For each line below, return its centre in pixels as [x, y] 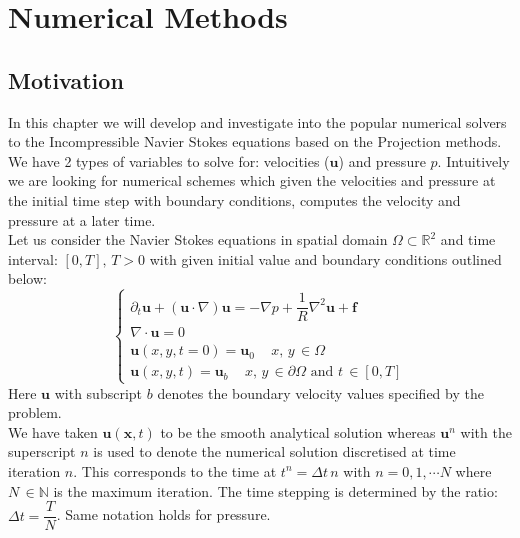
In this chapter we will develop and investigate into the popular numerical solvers [257, 121]
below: [27, 278]
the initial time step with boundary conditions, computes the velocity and [234, 199]
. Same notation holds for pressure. [163, 514]
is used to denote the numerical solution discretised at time [274, 451]
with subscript [98, 392]
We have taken [53, 431]
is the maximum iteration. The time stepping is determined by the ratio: [275, 490]
